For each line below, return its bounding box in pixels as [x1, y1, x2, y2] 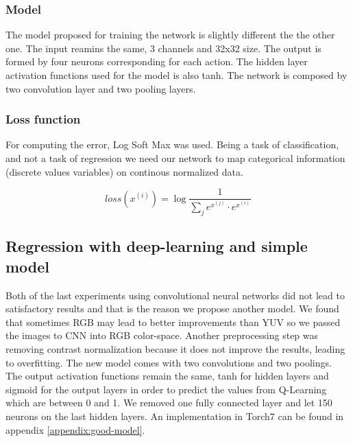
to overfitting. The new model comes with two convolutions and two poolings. [5, 355, 332, 369]
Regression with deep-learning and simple [5, 235, 308, 257]
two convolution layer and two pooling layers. [5, 81, 196, 95]
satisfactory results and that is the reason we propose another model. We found [5, 301, 339, 316]
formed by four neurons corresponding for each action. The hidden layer [5, 54, 308, 69]
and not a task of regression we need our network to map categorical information [5, 151, 345, 165]
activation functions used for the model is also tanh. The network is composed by [5, 68, 348, 82]
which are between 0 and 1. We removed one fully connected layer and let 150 [5, 395, 332, 410]
